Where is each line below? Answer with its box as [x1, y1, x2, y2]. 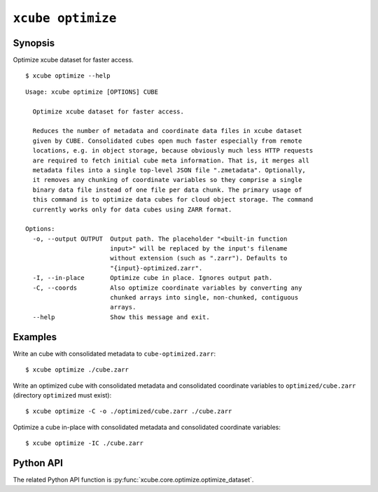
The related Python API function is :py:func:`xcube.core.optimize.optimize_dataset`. [13, 475, 254, 484]
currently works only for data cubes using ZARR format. [32, 205, 232, 213]
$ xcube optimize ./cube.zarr [25, 366, 129, 374]
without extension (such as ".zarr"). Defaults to [109, 254, 288, 262]
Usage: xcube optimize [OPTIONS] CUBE [25, 87, 159, 96]
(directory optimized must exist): [13, 391, 112, 399]
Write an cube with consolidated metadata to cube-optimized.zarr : [13, 349, 216, 358]
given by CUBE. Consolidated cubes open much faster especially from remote [32, 136, 302, 145]
